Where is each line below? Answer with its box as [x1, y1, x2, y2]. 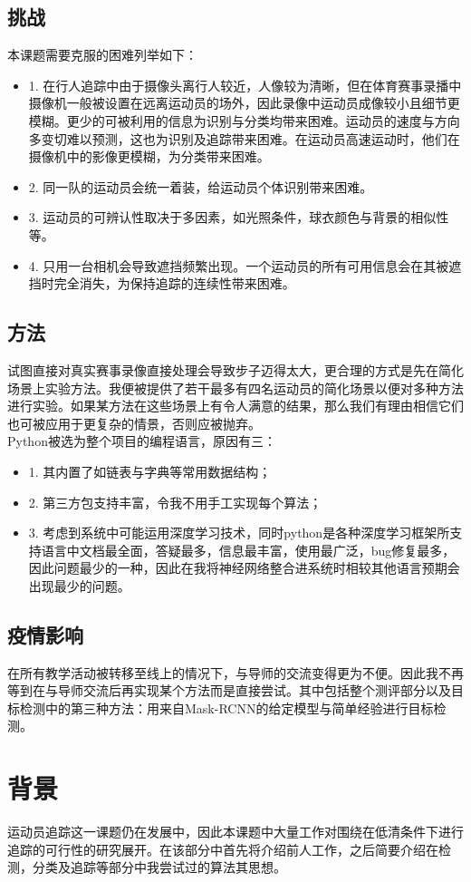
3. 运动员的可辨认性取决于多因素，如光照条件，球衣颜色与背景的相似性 [28, 208, 449, 227]
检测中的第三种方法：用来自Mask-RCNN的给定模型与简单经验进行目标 [19, 698, 434, 717]
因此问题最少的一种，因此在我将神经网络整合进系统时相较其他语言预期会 [28, 558, 460, 577]
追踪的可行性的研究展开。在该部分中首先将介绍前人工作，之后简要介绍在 [7, 839, 438, 858]
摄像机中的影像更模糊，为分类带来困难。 [28, 147, 270, 166]
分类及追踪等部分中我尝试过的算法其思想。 [32, 858, 286, 877]
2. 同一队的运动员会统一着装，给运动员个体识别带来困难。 [28, 177, 373, 196]
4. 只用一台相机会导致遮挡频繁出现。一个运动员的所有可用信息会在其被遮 [28, 256, 462, 275]
